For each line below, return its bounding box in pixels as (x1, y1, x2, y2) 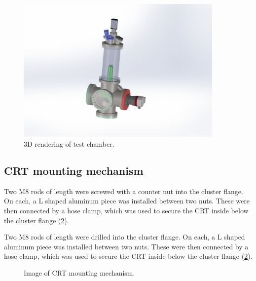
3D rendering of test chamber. (24, 139, 114, 149)
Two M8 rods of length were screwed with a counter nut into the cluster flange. (4, 186, 243, 196)
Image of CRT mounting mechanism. (24, 267, 135, 278)
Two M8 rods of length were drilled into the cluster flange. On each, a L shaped (4, 232, 245, 242)
